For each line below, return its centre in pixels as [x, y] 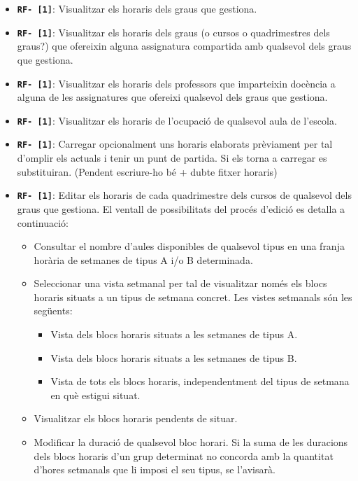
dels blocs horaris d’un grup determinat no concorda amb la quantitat [184, 455]
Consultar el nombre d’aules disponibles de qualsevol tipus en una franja [189, 246]
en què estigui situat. [95, 395]
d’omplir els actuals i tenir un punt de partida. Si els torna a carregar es [172, 158]
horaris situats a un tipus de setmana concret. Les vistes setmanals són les [193, 297]
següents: [53, 311]
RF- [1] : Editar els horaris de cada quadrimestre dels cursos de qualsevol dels [184, 195]
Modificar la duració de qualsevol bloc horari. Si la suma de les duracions [191, 442]
